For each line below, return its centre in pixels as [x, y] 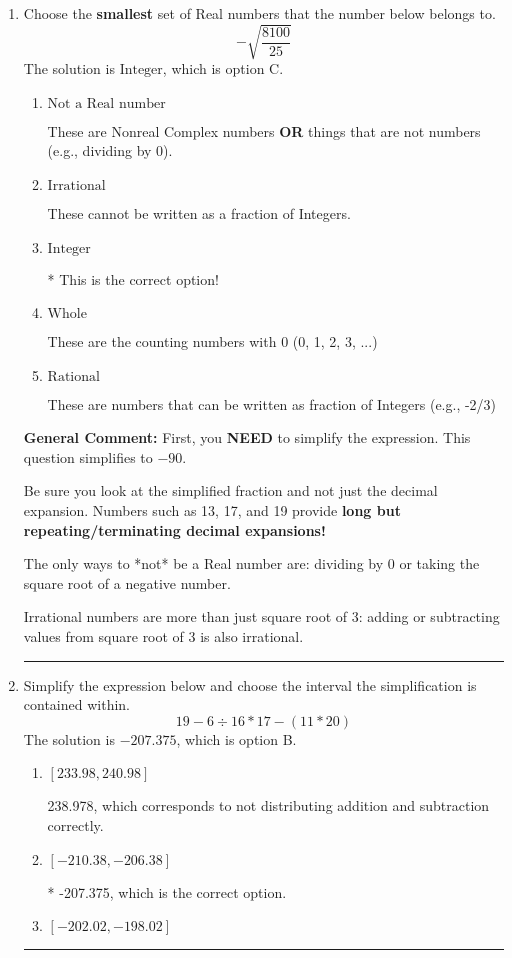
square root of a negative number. [127, 582]
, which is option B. [236, 738]
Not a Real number [106, 103]
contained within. [76, 704]
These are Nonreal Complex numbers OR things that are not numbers [264, 130]
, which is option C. [223, 68]
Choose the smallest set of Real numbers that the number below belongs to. [259, 13]
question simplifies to [88, 456]
